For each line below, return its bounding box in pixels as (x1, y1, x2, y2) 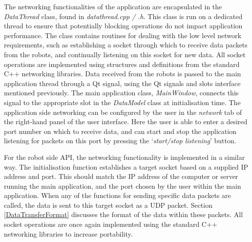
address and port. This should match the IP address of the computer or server (4, 171, 238, 181)
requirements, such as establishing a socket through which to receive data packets (4, 40, 248, 50)
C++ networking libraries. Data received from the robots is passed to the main (4, 68, 241, 79)
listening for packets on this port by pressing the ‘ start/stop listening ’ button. (4, 135, 236, 146)
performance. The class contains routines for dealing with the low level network (4, 30, 241, 40)
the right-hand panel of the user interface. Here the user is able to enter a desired (4, 116, 248, 127)
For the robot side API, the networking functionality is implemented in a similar (4, 152, 245, 162)
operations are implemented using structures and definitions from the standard (4, 59, 240, 69)
